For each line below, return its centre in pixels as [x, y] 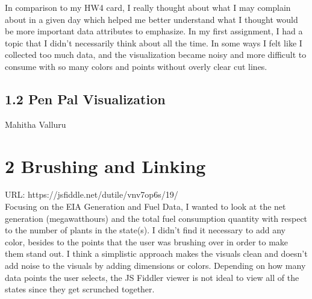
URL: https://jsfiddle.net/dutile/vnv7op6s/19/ [92, 194]
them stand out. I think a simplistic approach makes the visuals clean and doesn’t [156, 253]
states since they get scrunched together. [80, 289]
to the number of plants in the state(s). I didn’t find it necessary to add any [145, 230]
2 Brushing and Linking [105, 165]
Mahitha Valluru [36, 124]
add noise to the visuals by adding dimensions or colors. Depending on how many [155, 266]
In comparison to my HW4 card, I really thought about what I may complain [148, 7]
